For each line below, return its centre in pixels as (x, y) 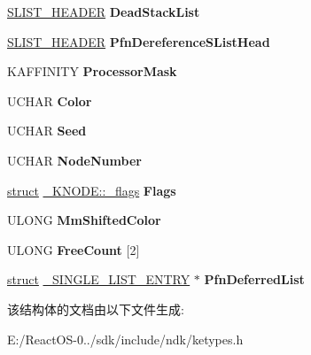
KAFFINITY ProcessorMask (92, 71)
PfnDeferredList (254, 279)
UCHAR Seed (47, 131)
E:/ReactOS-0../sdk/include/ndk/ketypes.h (125, 339)
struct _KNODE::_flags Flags (92, 190)
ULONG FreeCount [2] (74, 249)
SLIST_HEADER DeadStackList (104, 12)
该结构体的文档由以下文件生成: (96, 309)
